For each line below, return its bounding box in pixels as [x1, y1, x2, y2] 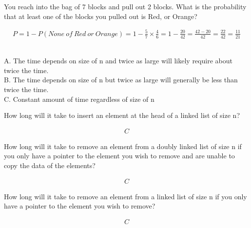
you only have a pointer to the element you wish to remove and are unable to [4, 151, 235, 161]
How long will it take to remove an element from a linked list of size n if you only [4, 191, 247, 201]
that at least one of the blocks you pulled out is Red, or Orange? [4, 11, 197, 21]
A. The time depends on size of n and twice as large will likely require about [4, 56, 232, 66]
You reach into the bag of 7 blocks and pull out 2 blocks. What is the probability [4, 1, 247, 11]
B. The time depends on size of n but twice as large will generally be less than [4, 75, 238, 85]
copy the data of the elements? [4, 160, 96, 170]
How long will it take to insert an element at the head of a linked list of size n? [4, 110, 240, 120]
